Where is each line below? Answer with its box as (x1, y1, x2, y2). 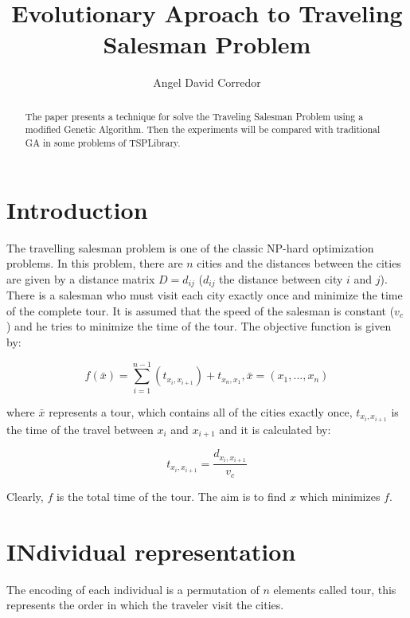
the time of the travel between (6, 420, 154, 437)
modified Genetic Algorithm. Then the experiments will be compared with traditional (25, 123, 381, 136)
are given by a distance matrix (6, 270, 155, 287)
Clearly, (6, 487, 44, 504)
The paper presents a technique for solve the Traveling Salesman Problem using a (25, 109, 364, 123)
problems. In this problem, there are (6, 255, 183, 272)
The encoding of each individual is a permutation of (6, 581, 260, 597)
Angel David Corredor (153, 74, 261, 91)
